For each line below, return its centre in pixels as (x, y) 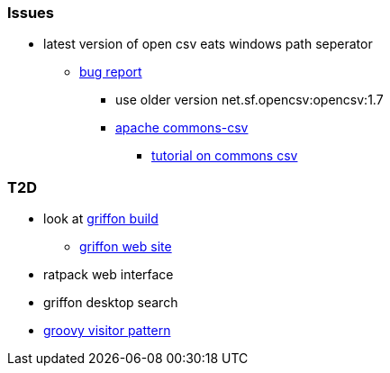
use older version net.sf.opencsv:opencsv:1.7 (249, 100)
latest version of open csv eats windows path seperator (208, 44)
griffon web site (126, 247)
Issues (31, 13)
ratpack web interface (109, 275)
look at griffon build (101, 219)
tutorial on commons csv (225, 156)
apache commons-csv (182, 128)
